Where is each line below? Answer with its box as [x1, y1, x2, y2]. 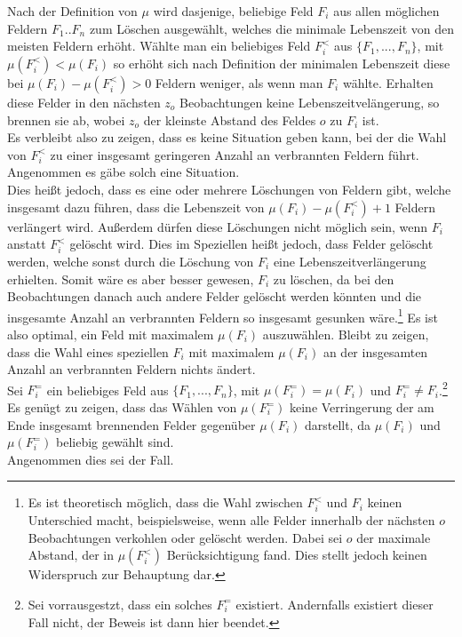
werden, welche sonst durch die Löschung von [7, 251, 254, 270]
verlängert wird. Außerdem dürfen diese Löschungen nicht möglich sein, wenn [7, 217, 428, 235]
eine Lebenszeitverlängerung [273, 251, 426, 270]
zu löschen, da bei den [273, 269, 394, 288]
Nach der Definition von [7, 2, 138, 20]
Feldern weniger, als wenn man [155, 73, 323, 92]
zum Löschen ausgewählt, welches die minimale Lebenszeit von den [89, 19, 455, 37]
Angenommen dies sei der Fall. [7, 450, 174, 468]
